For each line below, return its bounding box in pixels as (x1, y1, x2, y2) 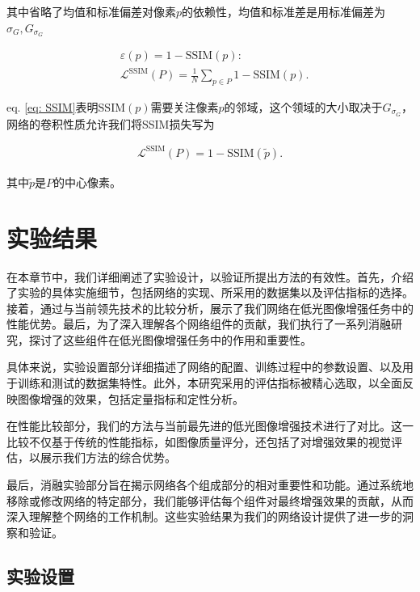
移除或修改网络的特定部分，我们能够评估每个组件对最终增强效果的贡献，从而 (6, 492, 414, 509)
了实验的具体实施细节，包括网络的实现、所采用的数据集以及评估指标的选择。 (6, 284, 414, 301)
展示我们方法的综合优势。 (40, 449, 176, 466)
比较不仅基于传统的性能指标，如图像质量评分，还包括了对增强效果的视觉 (6, 433, 391, 450)
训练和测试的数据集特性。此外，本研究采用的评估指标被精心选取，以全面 (17, 374, 402, 391)
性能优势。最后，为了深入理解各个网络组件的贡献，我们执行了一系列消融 (6, 315, 391, 332)
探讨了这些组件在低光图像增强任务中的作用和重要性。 (28, 331, 312, 348)
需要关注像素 (150, 98, 219, 115)
